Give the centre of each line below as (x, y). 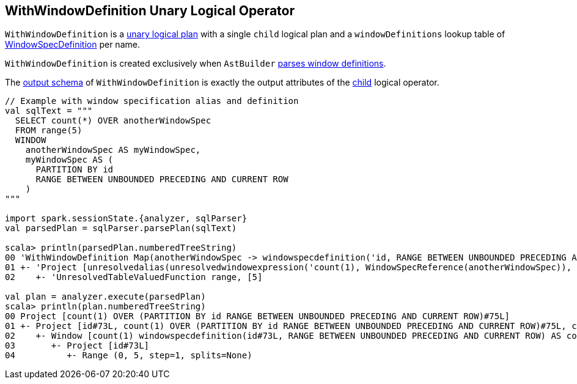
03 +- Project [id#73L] (77, 346)
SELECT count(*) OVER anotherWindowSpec (113, 121)
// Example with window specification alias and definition (152, 101)
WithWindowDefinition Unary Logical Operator (150, 11)
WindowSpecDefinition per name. (72, 45)
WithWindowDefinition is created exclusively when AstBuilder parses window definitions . (196, 64)
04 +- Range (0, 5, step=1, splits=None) (129, 356)
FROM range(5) (49, 131)
